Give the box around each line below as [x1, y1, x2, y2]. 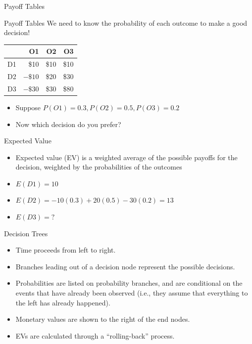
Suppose [15, 102, 41, 112]
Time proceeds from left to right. [15, 245, 116, 255]
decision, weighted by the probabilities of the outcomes [15, 162, 182, 172]
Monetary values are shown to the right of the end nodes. [15, 314, 190, 324]
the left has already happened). [15, 297, 110, 307]
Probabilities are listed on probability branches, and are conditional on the [15, 278, 243, 288]
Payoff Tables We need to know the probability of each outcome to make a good [4, 17, 248, 28]
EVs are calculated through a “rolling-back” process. [15, 330, 175, 341]
